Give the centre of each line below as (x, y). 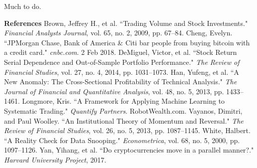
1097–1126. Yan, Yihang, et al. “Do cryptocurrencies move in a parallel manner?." (129, 150)
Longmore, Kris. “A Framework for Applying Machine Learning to (123, 101)
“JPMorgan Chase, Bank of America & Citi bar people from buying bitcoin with (127, 42)
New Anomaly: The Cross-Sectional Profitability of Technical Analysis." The (121, 82)
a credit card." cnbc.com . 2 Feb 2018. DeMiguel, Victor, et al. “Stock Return (121, 52)
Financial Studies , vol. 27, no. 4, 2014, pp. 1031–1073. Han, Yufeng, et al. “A (122, 72)
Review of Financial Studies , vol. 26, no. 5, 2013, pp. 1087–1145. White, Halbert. (127, 130)
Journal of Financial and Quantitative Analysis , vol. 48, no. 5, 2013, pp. (114, 91)
